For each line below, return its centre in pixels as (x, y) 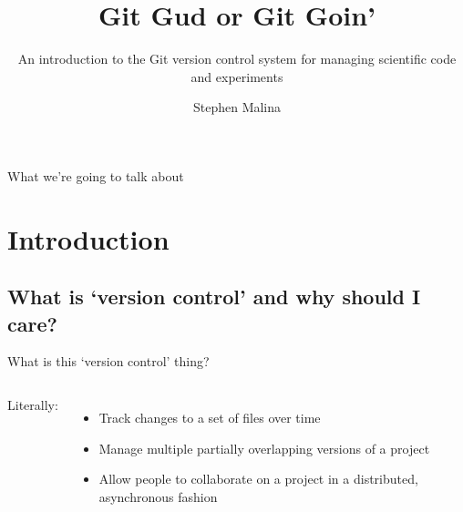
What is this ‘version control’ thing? (108, 361)
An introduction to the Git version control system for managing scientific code (237, 59)
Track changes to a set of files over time (210, 418)
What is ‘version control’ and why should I (214, 297)
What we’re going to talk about (96, 175)
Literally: (33, 405)
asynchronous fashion (158, 496)
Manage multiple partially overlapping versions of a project (264, 448)
